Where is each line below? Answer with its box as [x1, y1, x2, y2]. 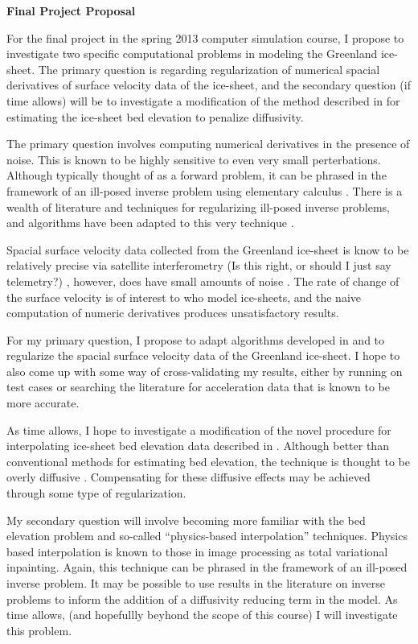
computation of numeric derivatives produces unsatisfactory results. [6, 304, 339, 321]
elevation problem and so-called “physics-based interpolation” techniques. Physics [6, 527, 408, 544]
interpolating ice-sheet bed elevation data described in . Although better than [6, 437, 389, 454]
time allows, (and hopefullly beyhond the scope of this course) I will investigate [6, 606, 398, 623]
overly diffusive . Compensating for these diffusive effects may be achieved [6, 469, 371, 485]
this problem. [6, 621, 72, 638]
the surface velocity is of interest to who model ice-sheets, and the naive [6, 288, 362, 305]
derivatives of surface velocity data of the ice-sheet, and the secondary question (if [6, 76, 411, 93]
